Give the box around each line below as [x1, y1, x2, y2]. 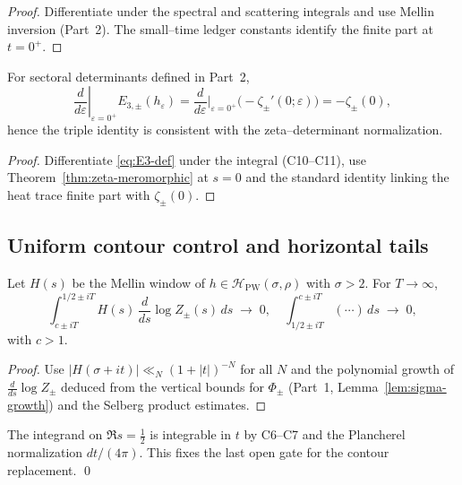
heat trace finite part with [7, 185, 150, 204]
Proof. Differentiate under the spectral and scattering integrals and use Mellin [7, 2, 435, 20]
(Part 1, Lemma [288, 377, 379, 396]
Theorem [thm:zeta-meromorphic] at [7, 168, 209, 186]
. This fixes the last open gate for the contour [139, 443, 389, 462]
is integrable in [150, 425, 232, 444]
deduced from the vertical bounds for [61, 377, 264, 396]
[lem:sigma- [384, 377, 447, 396]
